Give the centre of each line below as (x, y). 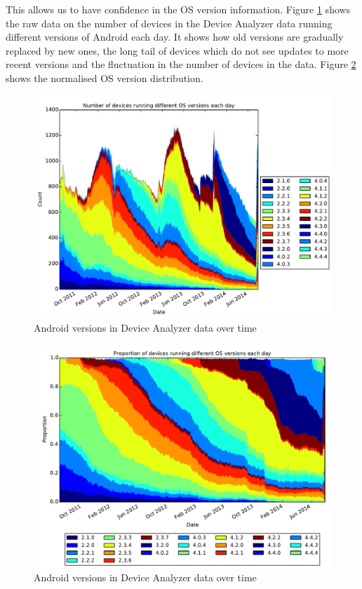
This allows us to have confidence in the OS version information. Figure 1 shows (178, 9)
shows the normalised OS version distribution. (105, 77)
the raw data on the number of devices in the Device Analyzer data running (169, 23)
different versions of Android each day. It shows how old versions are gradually (175, 37)
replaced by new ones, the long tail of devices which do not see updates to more (177, 50)
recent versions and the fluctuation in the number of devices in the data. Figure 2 (181, 64)
